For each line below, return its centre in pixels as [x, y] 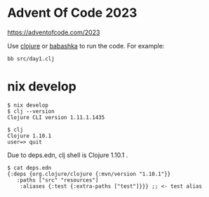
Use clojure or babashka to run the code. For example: [86, 46]
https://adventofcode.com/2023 [54, 32]
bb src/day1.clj [31, 59]
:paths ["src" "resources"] [58, 180]
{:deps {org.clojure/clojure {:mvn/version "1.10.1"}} [89, 174]
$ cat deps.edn [29, 168]
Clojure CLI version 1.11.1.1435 [56, 117]
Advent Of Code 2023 [72, 13]
